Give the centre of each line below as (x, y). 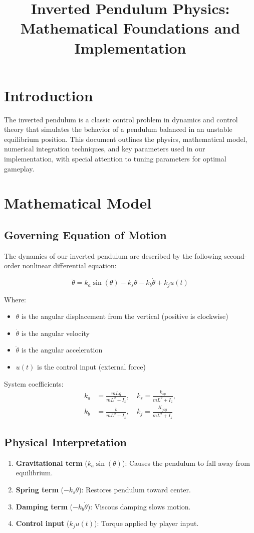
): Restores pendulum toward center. (135, 489)
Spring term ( (40, 489)
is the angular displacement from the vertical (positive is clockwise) (125, 316)
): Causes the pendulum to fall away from (186, 463)
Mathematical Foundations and (130, 28)
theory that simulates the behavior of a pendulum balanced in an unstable (118, 129)
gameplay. (19, 168)
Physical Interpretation (65, 441)
